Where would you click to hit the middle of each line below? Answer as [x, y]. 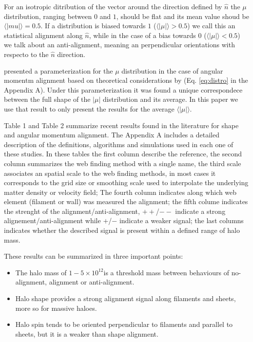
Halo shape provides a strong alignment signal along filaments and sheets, [126, 298]
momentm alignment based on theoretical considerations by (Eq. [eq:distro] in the [126, 80]
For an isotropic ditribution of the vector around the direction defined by [113, 6]
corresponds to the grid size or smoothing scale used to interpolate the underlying [126, 182]
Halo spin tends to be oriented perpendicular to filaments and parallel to [124, 324]
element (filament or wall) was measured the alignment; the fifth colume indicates [126, 201]
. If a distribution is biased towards [93, 26]
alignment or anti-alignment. [92, 282]
